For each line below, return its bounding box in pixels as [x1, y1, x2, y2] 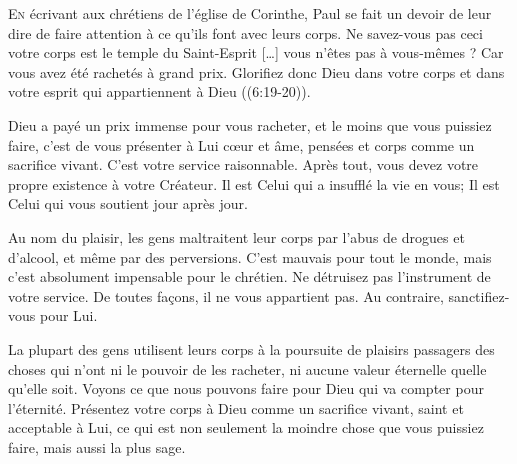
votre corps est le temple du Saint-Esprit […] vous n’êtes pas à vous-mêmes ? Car [8, 42, 504, 63]
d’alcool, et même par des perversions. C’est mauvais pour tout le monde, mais [8, 246, 492, 267]
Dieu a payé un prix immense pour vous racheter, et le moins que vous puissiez [8, 114, 492, 135]
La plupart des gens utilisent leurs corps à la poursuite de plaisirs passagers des [8, 338, 495, 359]
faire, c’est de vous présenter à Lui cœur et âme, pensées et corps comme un [8, 134, 475, 155]
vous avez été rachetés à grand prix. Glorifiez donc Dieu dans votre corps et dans [8, 61, 505, 82]
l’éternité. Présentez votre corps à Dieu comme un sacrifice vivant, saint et [8, 397, 464, 418]
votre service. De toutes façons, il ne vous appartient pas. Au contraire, [8, 285, 444, 306]
